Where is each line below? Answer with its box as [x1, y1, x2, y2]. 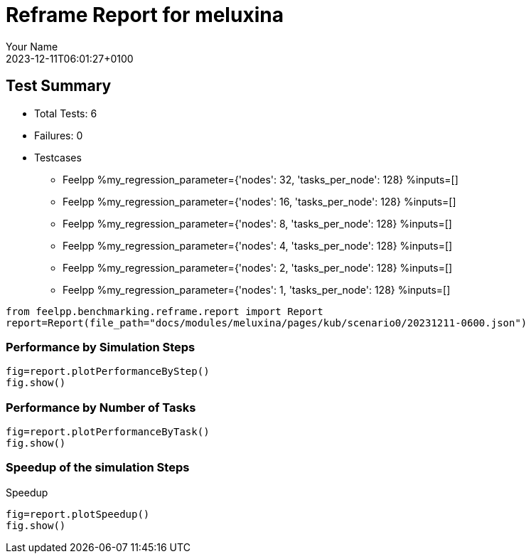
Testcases [34, 151, 82, 164]
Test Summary [6, 77, 112, 95]
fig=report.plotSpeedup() [6, 508, 150, 520]
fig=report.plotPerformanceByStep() [6, 366, 210, 378]
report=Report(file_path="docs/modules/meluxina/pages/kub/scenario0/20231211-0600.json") [6, 316, 527, 329]
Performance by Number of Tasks [6, 400, 196, 415]
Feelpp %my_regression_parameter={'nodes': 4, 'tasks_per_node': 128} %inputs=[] [63, 239, 453, 252]
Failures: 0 [34, 129, 83, 142]
